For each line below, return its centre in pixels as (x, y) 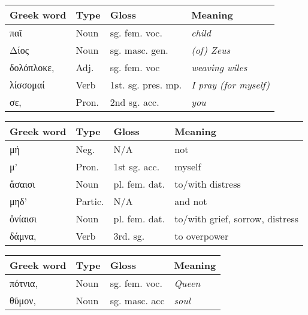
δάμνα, (23, 236)
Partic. (90, 201)
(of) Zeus (211, 50)
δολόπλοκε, (32, 67)
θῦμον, (23, 300)
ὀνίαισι (23, 218)
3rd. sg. (129, 236)
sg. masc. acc (137, 300)
